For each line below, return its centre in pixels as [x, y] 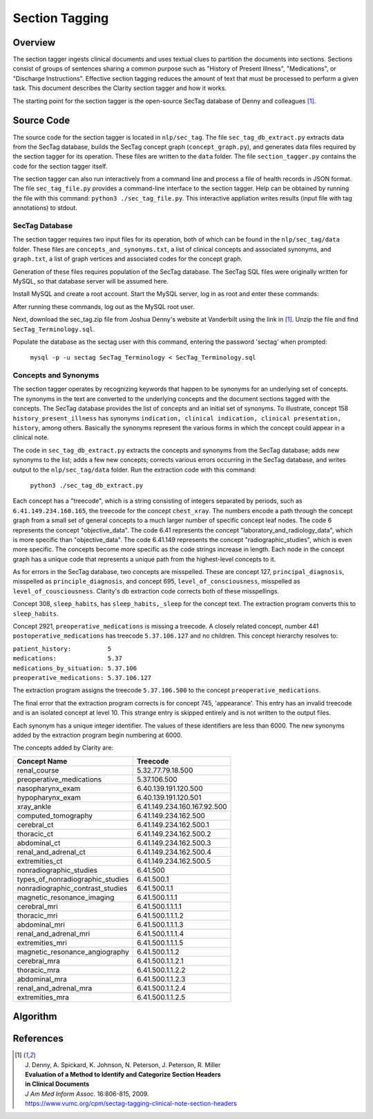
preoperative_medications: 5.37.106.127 [82, 678]
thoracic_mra [38, 970]
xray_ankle [34, 806]
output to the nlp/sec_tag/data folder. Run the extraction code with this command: [135, 470]
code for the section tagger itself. [60, 166]
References [38, 1038]
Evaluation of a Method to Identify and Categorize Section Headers [123, 1075]
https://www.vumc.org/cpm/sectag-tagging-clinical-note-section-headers [131, 1104]
